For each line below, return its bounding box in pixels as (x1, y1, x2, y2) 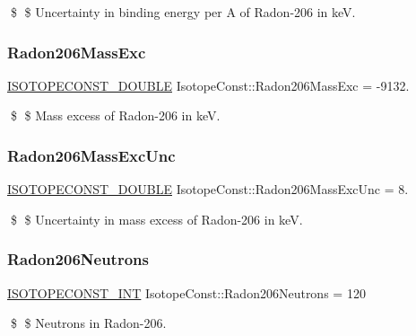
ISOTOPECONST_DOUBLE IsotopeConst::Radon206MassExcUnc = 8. (7, 180, 409, 199)
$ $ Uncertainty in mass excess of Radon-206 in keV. (10, 209, 303, 228)
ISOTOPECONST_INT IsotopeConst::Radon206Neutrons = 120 (7, 283, 366, 302)
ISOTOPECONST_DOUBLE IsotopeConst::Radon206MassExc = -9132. (7, 75, 410, 94)
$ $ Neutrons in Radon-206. (10, 314, 167, 332)
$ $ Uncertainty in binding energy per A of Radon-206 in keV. (10, 3, 356, 21)
